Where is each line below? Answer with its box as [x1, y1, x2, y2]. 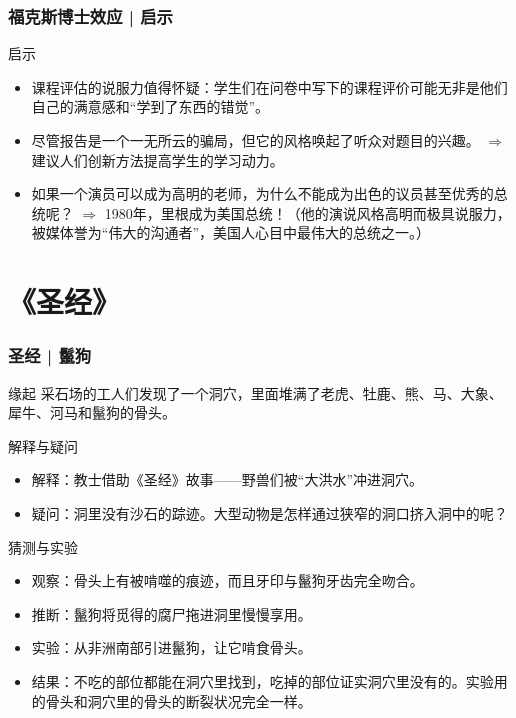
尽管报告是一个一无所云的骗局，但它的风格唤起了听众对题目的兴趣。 [31, 130, 480, 150]
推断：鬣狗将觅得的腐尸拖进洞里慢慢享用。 [31, 603, 312, 624]
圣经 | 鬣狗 [8, 343, 92, 368]
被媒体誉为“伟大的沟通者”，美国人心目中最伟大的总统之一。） [31, 222, 431, 243]
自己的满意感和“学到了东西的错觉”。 [31, 96, 270, 117]
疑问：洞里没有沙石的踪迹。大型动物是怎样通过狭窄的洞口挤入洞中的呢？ [31, 502, 508, 523]
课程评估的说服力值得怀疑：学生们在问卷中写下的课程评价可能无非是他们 [31, 76, 508, 97]
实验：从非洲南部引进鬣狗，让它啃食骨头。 [31, 637, 312, 658]
